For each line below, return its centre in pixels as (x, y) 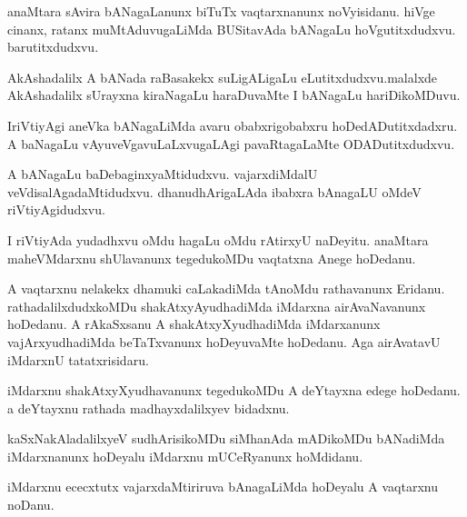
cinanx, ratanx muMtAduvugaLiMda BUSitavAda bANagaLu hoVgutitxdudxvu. (232, 29)
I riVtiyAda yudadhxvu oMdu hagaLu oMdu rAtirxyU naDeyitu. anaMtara (218, 239)
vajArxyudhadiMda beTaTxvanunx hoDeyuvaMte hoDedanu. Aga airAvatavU (224, 341)
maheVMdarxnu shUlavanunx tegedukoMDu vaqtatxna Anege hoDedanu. (212, 258)
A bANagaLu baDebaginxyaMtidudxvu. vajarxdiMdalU (163, 174)
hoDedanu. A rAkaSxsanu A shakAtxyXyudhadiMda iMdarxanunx (194, 324)
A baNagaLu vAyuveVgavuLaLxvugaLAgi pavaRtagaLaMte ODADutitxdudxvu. (231, 143)
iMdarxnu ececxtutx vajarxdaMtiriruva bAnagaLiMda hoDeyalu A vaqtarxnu (223, 487)
